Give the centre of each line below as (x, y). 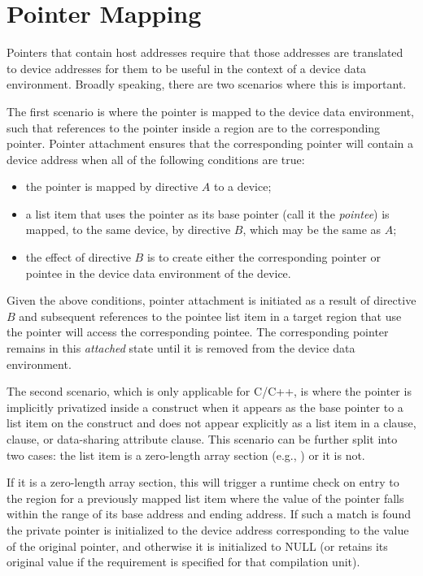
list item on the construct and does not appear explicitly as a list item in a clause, (211, 423)
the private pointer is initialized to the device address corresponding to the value (208, 529)
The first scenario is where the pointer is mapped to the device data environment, (210, 111)
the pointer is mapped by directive (112, 186)
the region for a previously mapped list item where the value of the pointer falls (205, 498)
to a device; (242, 186)
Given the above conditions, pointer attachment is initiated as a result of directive (211, 300)
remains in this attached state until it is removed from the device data (181, 348)
